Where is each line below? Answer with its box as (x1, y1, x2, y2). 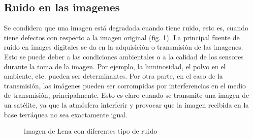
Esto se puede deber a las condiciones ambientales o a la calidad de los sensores (4, 51, 244, 61)
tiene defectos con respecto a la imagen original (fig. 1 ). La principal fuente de (4, 32, 240, 42)
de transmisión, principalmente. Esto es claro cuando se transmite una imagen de (4, 90, 249, 100)
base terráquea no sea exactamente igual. (4, 109, 128, 119)
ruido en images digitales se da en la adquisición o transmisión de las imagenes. (4, 42, 243, 52)
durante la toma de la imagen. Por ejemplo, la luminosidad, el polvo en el (4, 61, 226, 71)
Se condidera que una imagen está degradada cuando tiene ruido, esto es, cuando (4, 23, 249, 33)
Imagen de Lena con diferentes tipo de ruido (24, 126, 158, 136)
